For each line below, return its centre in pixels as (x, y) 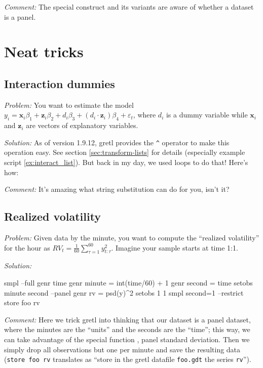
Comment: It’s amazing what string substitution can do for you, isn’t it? (117, 189)
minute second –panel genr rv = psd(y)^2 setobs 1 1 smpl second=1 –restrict (124, 292)
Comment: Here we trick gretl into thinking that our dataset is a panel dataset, (127, 319)
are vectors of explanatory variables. (82, 125)
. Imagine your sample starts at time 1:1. (175, 247)
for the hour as (27, 247)
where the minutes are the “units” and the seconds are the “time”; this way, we (127, 329)
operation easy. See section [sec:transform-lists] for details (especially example (125, 152)
